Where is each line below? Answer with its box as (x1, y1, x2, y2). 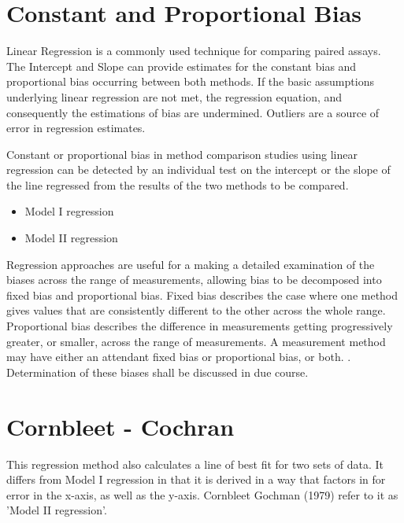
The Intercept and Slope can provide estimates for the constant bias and (6, 57, 357, 74)
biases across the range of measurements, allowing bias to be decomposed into (6, 271, 382, 288)
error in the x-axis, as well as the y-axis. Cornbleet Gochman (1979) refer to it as (6, 486, 398, 503)
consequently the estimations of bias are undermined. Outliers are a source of (6, 104, 380, 120)
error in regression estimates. (6, 120, 146, 136)
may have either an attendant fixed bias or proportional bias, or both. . (6, 348, 351, 365)
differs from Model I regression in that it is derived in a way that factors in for (6, 471, 386, 488)
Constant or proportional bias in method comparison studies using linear (6, 145, 358, 162)
